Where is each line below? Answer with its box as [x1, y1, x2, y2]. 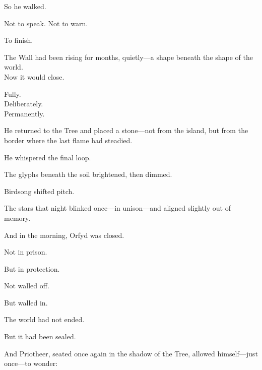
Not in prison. [4, 246, 47, 257]
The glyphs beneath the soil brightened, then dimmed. [4, 169, 172, 179]
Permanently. [4, 108, 45, 118]
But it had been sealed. [4, 331, 76, 342]
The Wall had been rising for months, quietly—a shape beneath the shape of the [4, 51, 253, 62]
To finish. [4, 35, 33, 45]
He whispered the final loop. [4, 152, 91, 162]
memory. [4, 212, 31, 223]
